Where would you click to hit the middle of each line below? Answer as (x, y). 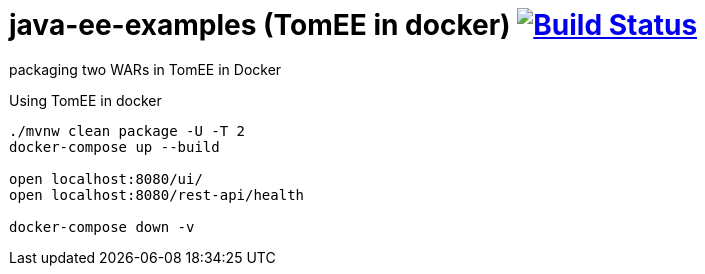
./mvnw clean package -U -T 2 (127, 130)
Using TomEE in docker (85, 100)
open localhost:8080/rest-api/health (157, 194)
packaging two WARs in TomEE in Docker (145, 69)
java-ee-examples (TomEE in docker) (260, 25)
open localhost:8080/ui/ (106, 178)
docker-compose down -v (102, 226)
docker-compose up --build (114, 146)
